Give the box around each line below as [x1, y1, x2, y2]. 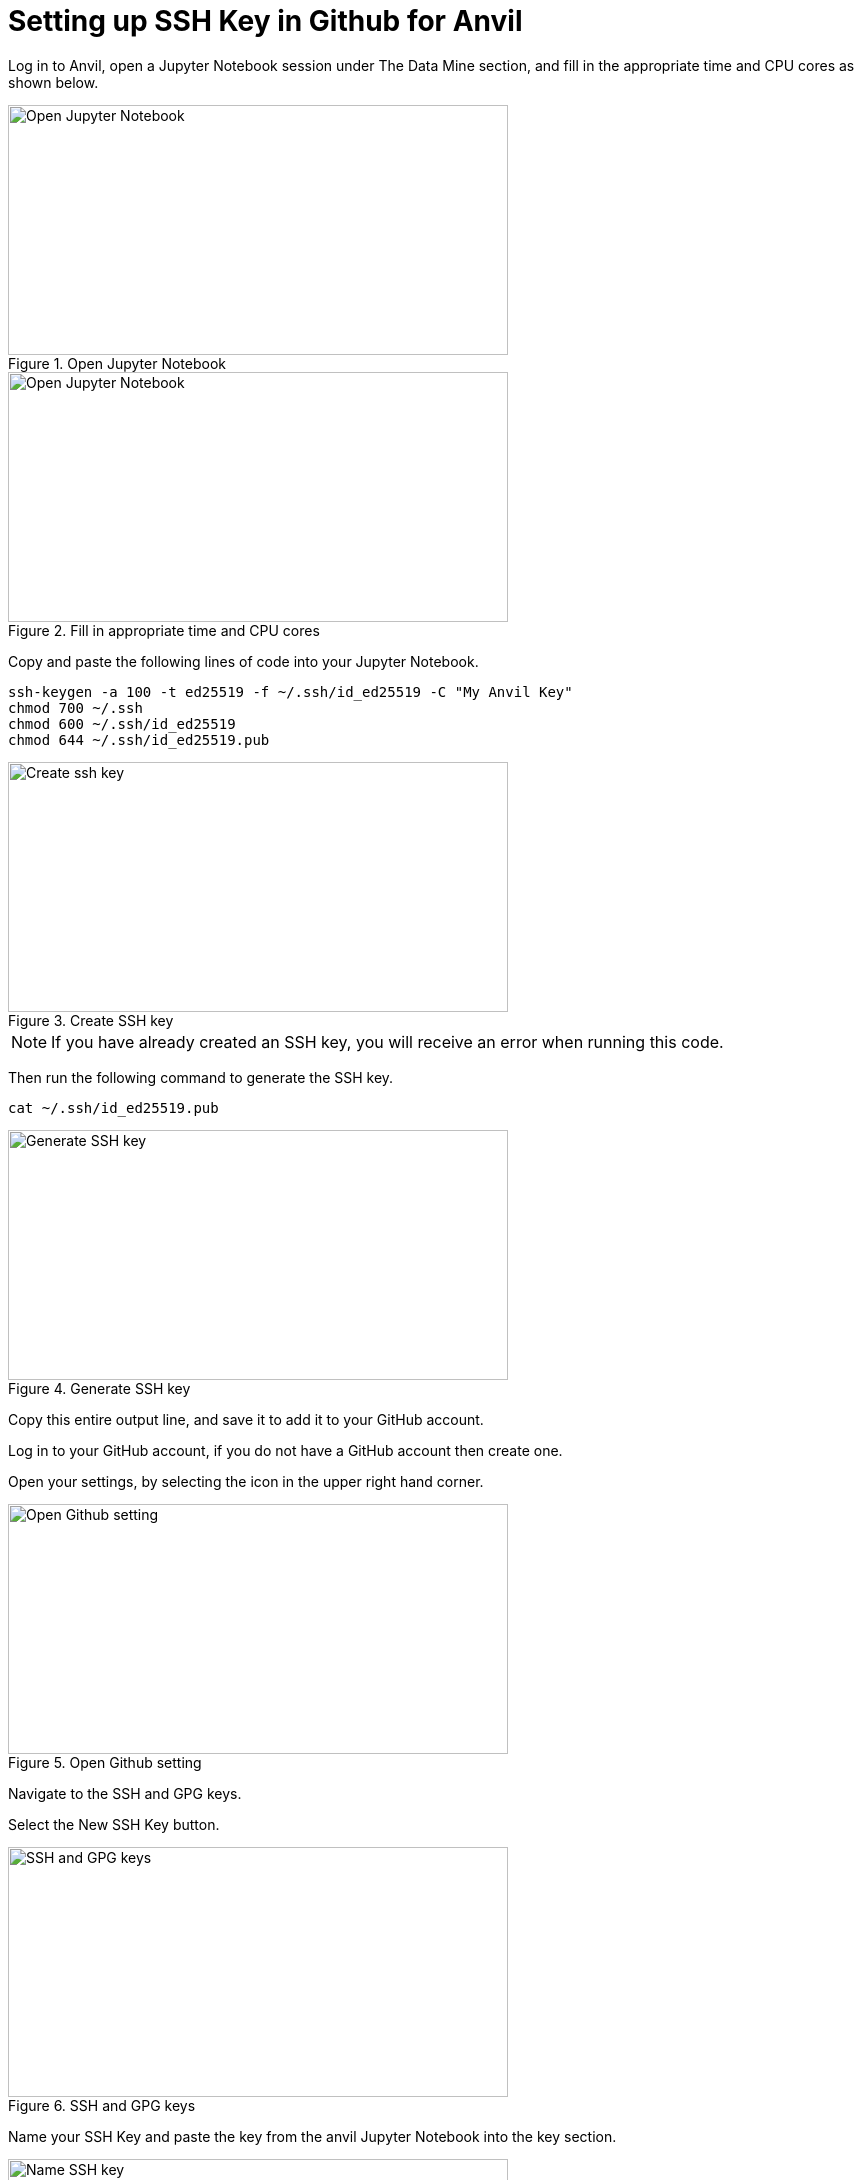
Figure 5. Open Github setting [8, 1753, 202, 1771]
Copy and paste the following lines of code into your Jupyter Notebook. [8, 652, 479, 670]
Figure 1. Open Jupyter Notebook [8, 354, 227, 372]
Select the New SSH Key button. [8, 1815, 220, 1833]
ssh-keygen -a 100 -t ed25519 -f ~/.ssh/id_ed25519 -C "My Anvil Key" [8, 683, 573, 700]
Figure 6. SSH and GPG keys [8, 2096, 196, 2114]
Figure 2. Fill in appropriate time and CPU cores [8, 621, 320, 639]
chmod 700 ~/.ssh [8, 699, 143, 716]
